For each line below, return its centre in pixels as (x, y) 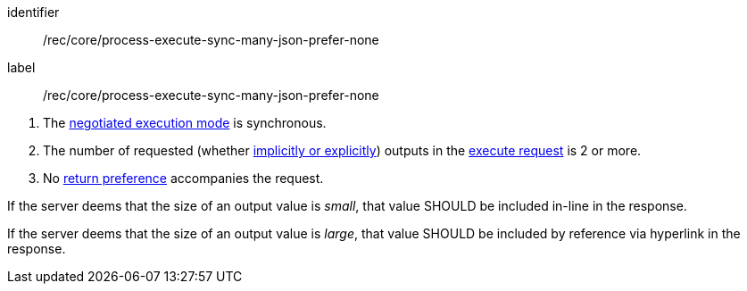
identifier (33, 12)
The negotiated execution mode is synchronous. (185, 123)
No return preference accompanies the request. (183, 178)
